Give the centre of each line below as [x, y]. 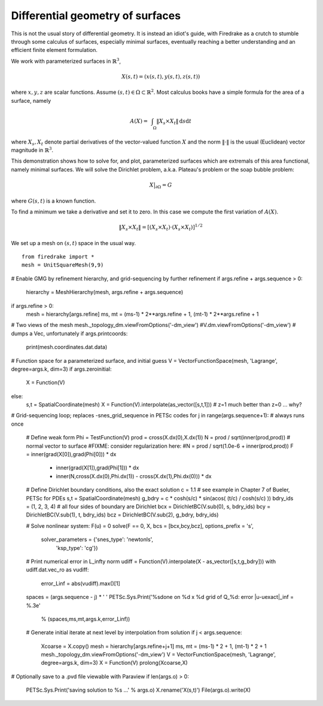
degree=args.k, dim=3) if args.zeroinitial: [61, 369]
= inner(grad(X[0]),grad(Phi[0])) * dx [71, 454]
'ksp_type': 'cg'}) [77, 548]
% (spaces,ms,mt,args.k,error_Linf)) [86, 619]
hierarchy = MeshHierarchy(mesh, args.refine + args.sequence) [105, 292]
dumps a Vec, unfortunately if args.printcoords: [69, 333]
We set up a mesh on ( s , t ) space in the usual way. [74, 243]
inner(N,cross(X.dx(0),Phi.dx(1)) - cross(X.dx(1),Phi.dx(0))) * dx [134, 476]
